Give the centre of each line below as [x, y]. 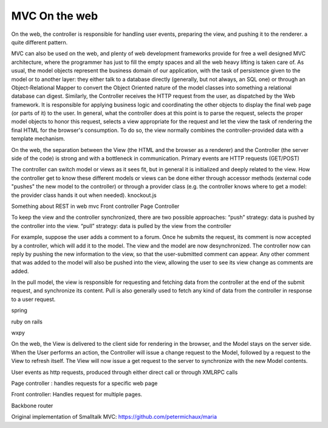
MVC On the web [55, 16]
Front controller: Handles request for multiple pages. [77, 395]
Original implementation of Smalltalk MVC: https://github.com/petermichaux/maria [114, 417]
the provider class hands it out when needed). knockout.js [84, 195]
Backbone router [32, 406]
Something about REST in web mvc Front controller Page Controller [95, 206]
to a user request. [33, 299]
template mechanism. [38, 139]
